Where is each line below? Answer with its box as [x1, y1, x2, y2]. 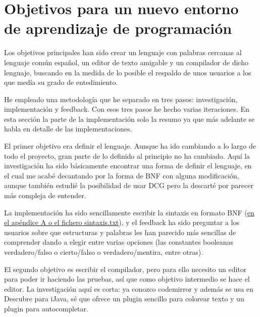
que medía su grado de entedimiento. [4, 77, 118, 87]
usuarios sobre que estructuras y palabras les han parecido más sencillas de [4, 227, 236, 237]
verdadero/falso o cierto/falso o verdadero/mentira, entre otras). [4, 247, 203, 257]
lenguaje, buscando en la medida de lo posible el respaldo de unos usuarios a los [4, 67, 251, 77]
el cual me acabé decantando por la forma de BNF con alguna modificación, [4, 170, 239, 180]
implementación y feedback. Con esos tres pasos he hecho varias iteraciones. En [4, 104, 249, 114]
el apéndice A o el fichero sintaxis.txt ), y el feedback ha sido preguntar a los [4, 217, 239, 228]
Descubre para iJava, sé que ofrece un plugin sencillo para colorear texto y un [4, 293, 244, 304]
